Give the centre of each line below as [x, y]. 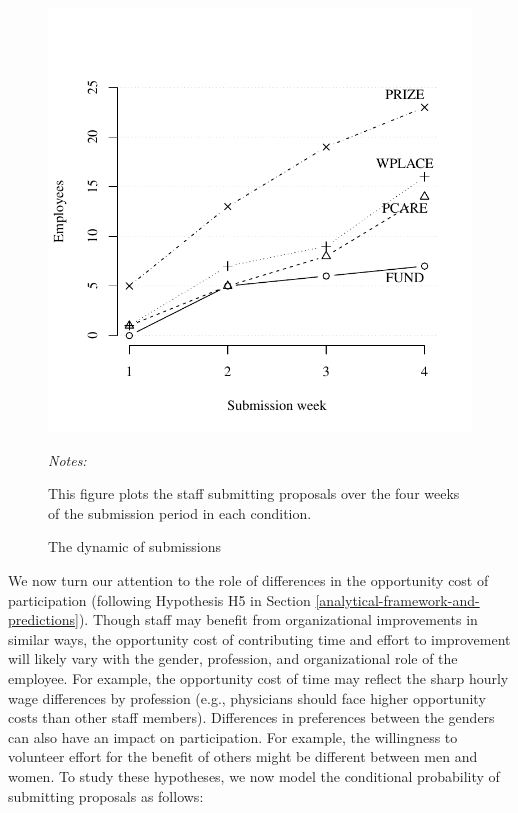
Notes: [67, 459]
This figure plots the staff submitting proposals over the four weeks [254, 493]
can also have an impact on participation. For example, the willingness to [233, 736]
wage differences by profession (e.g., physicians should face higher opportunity [247, 697]
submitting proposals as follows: [106, 795]
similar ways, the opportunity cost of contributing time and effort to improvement [259, 638]
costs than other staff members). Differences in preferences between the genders [251, 717]
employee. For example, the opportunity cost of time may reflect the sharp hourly [258, 677]
